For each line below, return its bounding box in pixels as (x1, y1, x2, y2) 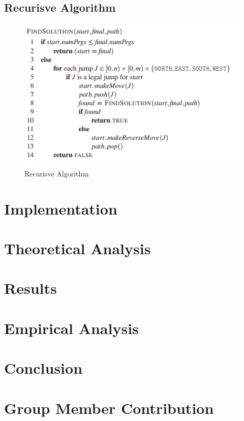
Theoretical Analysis (4, 238, 151, 259)
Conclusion (4, 357, 83, 378)
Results (4, 278, 57, 298)
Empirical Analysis (4, 317, 139, 338)
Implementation (4, 198, 117, 219)
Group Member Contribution (4, 397, 214, 418)
